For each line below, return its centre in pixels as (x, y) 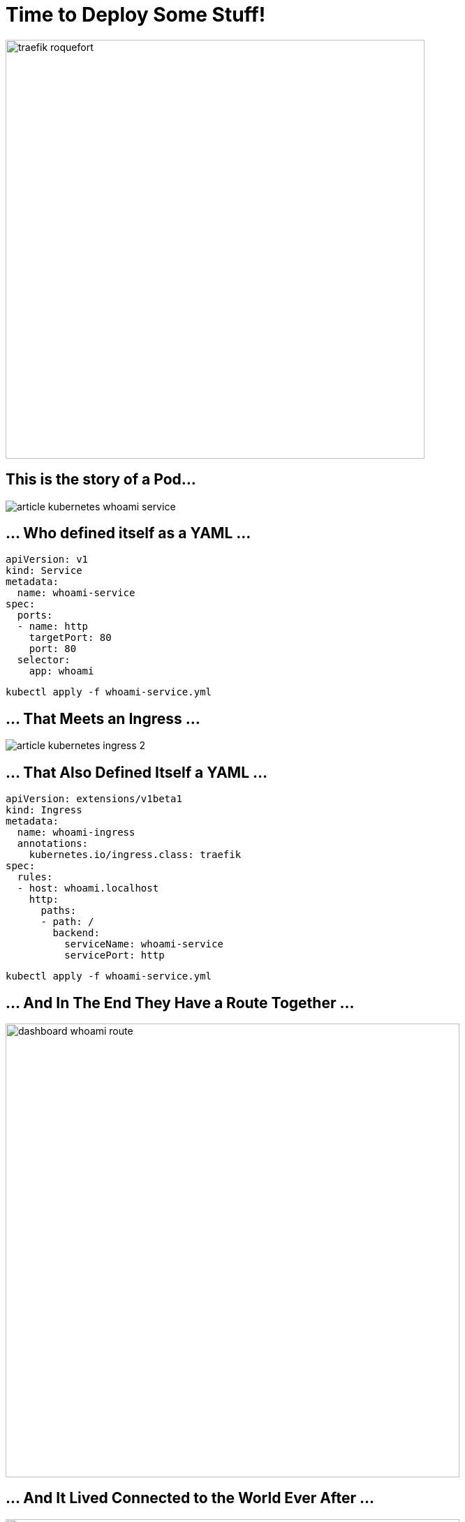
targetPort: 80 (70, 638)
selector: (44, 660)
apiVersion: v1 (47, 560)
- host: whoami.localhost (88, 888)
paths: (59, 911)
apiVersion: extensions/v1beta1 (94, 799)
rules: (35, 877)
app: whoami (61, 671)
